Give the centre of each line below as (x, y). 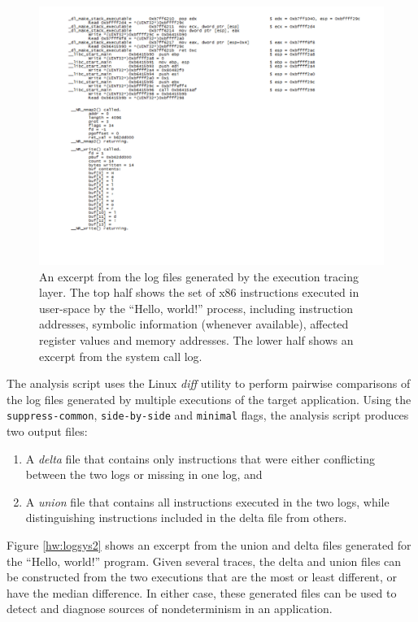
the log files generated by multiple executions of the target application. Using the (209, 399)
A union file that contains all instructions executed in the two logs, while (207, 501)
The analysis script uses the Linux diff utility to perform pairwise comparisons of (209, 383)
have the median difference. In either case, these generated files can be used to (202, 592)
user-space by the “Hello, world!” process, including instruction (196, 308)
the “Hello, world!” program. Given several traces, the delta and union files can (204, 561)
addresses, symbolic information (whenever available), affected (194, 324)
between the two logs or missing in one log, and (144, 474)
